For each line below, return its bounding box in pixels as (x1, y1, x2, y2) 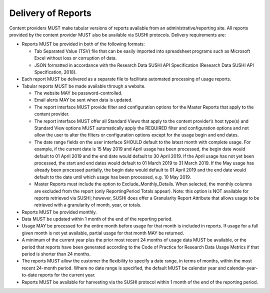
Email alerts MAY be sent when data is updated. (34, 97, 132, 103)
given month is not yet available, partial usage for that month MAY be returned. (21, 230, 184, 236)
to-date (21, 272, 37, 278)
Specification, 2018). (34, 69, 77, 75)
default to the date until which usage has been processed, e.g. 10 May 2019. (34, 174, 191, 180)
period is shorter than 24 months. (21, 251, 91, 257)
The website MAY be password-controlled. (34, 90, 122, 96)
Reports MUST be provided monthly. (21, 209, 97, 215)
